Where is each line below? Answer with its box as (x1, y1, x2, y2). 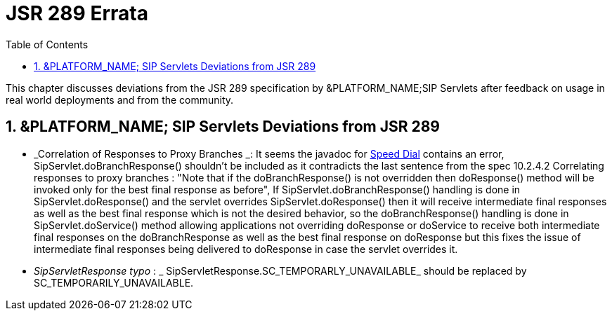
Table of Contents (6, 38, 89, 50)
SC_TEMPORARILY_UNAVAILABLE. (34, 276, 194, 289)
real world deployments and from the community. (6, 93, 234, 106)
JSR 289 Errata (6, 1, 148, 25)
